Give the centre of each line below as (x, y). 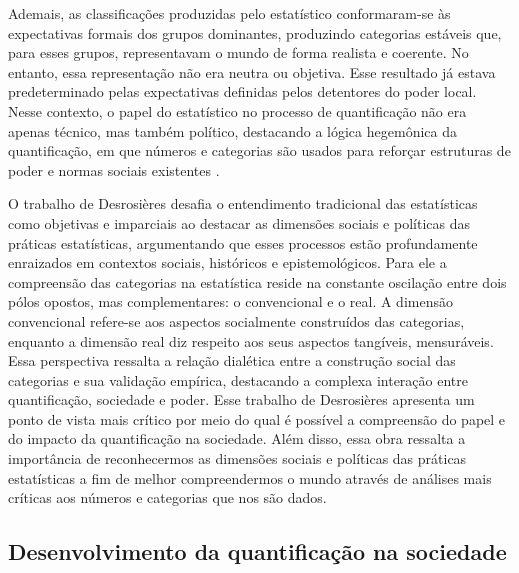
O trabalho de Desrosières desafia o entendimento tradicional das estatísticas (243, 203)
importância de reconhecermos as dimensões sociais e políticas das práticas (237, 458)
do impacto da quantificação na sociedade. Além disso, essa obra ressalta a (237, 438)
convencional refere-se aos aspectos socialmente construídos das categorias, (236, 320)
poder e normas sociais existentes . (114, 169)
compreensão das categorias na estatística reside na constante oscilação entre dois (257, 281)
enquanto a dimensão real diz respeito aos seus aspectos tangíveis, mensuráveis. (251, 340)
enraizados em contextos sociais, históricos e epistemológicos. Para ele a (227, 262)
